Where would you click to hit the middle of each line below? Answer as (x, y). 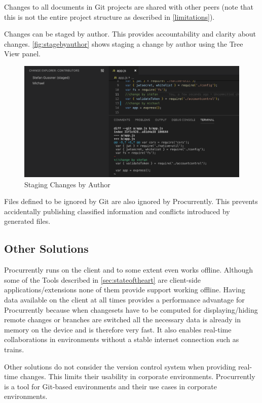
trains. (14, 349)
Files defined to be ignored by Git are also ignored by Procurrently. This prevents (131, 201)
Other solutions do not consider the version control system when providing (120, 366)
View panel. (22, 54)
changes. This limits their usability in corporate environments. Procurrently (138, 376)
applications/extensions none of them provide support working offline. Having (125, 290)
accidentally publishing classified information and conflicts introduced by (117, 211)
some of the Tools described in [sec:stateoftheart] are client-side (102, 279)
